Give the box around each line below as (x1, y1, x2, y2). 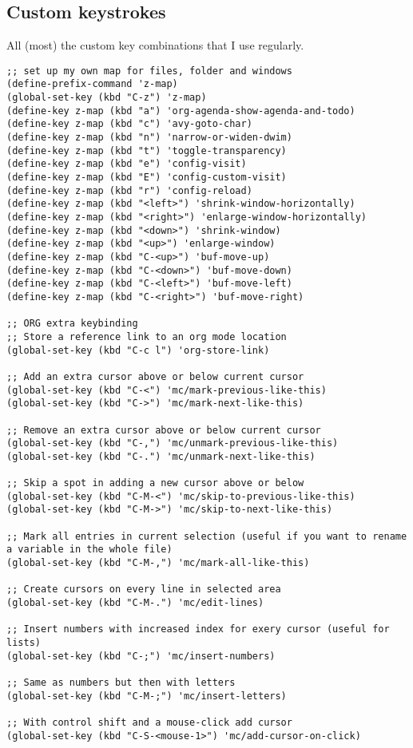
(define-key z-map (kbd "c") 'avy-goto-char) (6, 118, 252, 130)
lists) (6, 637, 41, 649)
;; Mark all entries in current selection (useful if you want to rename (6, 530, 407, 542)
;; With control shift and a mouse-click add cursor (6, 716, 292, 728)
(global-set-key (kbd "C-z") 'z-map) (6, 92, 207, 104)
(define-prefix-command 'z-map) (6, 78, 178, 90)
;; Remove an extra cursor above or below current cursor (6, 424, 321, 436)
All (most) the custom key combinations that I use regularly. (6, 37, 304, 53)
